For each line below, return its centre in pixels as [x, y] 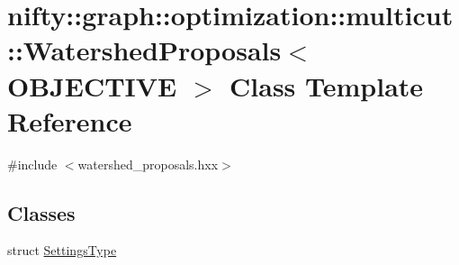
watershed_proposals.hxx [148, 164]
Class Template [327, 85]
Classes [41, 212]
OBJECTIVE [92, 85]
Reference [70, 120]
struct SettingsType [62, 250]
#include [32, 164]
